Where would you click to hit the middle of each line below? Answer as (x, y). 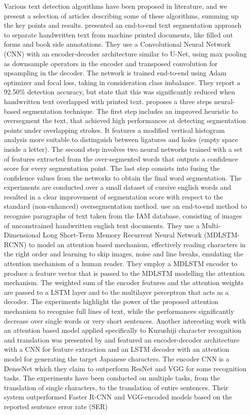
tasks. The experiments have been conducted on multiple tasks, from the (112, 378)
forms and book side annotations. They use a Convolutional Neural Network (117, 44)
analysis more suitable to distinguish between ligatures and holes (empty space (121, 139)
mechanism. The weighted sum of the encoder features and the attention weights (124, 282)
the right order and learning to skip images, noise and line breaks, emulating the (124, 254)
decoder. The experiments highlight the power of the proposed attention (111, 301)
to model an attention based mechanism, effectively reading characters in (137, 244)
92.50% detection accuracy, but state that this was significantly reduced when (119, 92)
